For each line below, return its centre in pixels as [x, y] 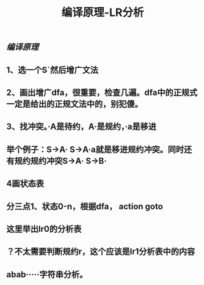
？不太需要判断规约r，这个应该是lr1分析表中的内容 [101, 252]
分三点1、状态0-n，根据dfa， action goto [85, 206]
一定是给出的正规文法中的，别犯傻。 [75, 104]
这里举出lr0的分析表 [44, 229]
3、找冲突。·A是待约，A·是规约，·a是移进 [82, 127]
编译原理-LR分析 [103, 13]
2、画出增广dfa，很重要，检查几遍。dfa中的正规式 [102, 92]
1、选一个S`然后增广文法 [53, 70]
